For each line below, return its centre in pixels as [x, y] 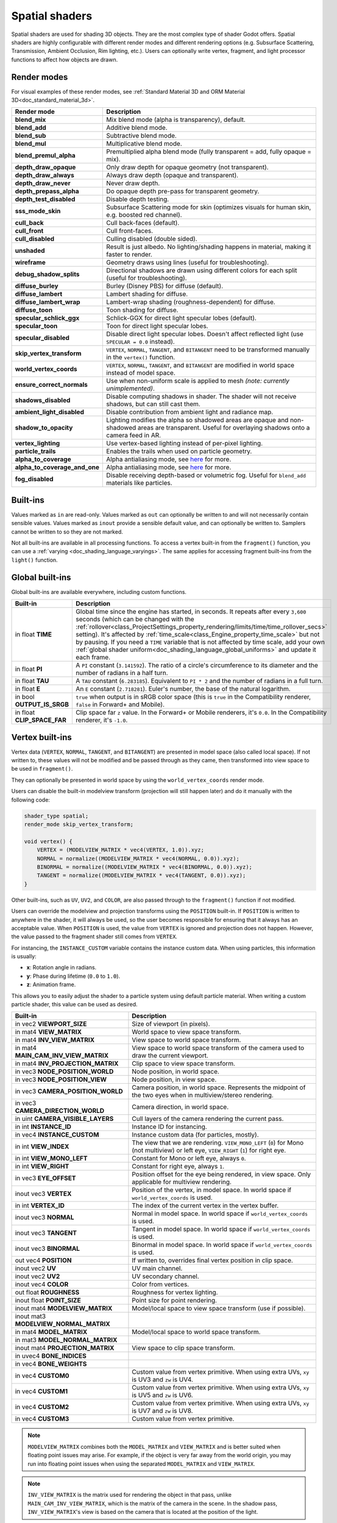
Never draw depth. [133, 183]
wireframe [30, 263]
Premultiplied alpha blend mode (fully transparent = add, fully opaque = [209, 152]
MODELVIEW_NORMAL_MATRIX [62, 1324]
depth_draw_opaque [45, 168]
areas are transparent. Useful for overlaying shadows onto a [224, 428]
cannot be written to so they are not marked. [67, 532]
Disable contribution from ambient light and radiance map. [190, 412]
